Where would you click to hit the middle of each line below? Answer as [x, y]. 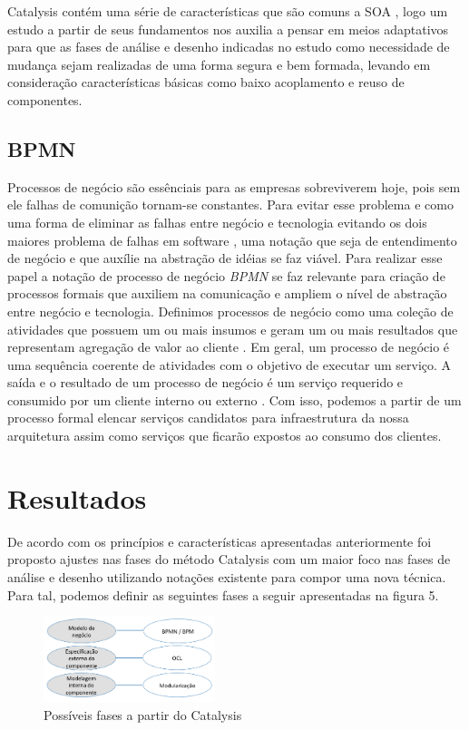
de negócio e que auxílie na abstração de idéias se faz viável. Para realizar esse [225, 258]
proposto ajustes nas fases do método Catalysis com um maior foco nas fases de [229, 559]
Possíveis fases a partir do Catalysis [143, 715]
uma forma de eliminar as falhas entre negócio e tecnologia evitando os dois [217, 222]
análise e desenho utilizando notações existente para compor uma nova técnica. [227, 576]
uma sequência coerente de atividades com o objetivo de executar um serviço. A [230, 364]
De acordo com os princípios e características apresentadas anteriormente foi [220, 541]
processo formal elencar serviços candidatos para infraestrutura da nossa [208, 418]
